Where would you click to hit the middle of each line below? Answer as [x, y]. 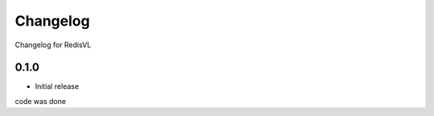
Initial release [57, 86]
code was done [41, 101]
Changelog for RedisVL [53, 45]
